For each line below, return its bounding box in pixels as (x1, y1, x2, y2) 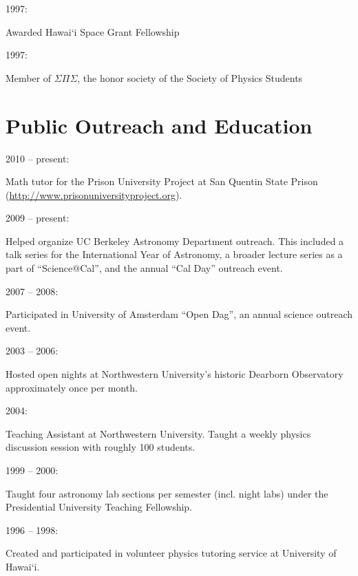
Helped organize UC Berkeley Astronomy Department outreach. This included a (6, 233, 344, 248)
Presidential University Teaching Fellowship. (6, 500, 192, 514)
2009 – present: (6, 211, 70, 225)
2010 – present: (6, 151, 70, 165)
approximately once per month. (6, 380, 138, 394)
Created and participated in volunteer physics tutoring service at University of (6, 546, 337, 560)
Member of (6, 70, 52, 85)
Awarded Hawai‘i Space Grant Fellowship (6, 24, 180, 39)
